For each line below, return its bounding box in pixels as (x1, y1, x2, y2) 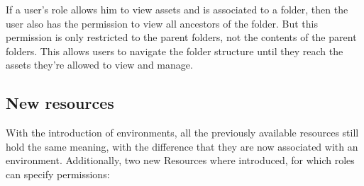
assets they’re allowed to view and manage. (6, 57, 193, 72)
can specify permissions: (6, 166, 110, 181)
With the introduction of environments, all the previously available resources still (6, 125, 359, 140)
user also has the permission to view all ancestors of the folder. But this (6, 16, 318, 30)
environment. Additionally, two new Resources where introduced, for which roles (6, 153, 355, 168)
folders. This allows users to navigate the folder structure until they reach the (6, 43, 343, 58)
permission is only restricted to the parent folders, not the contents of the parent (6, 30, 357, 45)
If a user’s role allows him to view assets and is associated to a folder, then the (6, 2, 348, 16)
